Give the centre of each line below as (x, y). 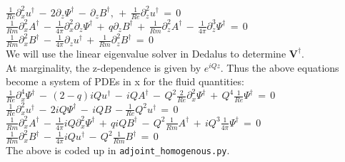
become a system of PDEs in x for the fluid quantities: (125, 81)
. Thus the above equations (280, 67)
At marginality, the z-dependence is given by (104, 67)
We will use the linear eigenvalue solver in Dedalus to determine (146, 53)
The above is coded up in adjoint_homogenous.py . (118, 150)
